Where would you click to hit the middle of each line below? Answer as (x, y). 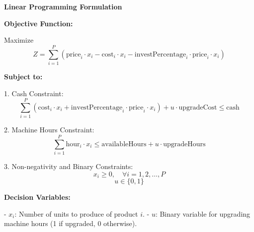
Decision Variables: (37, 197)
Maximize (19, 40)
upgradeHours (184, 144)
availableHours (124, 144)
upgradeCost (198, 107)
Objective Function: (39, 23)
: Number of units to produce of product (76, 213)
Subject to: (23, 76)
